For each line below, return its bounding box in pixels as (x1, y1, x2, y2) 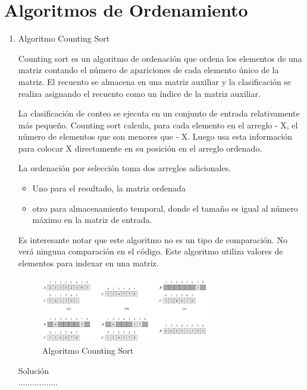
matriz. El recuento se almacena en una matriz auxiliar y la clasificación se (18, 75, 292, 87)
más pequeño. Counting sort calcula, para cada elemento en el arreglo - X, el (18, 118, 298, 131)
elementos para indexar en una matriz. (18, 257, 159, 269)
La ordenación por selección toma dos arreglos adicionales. (18, 162, 231, 174)
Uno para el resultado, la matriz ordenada (32, 182, 186, 194)
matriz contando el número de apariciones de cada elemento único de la (18, 64, 279, 76)
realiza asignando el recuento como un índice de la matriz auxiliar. (18, 87, 261, 99)
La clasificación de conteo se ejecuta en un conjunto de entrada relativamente (18, 107, 300, 119)
